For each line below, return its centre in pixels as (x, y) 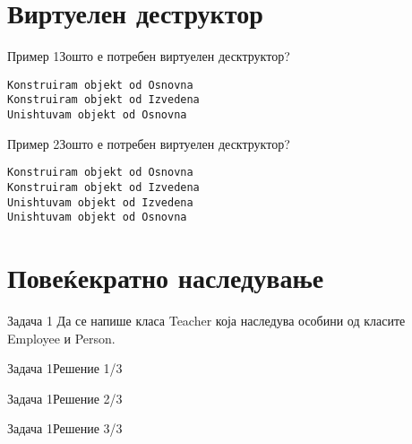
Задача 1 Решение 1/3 (65, 368)
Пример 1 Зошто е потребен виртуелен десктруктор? (149, 56)
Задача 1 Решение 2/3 (65, 398)
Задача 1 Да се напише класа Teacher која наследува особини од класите (206, 321)
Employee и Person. (61, 338)
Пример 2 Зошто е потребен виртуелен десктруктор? (149, 143)
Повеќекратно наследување (166, 278)
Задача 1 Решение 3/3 (65, 428)
